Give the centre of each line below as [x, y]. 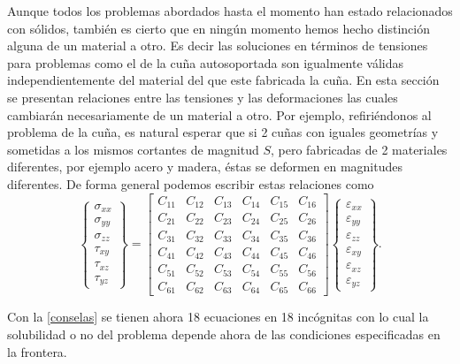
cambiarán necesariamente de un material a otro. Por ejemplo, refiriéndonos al [219, 114]
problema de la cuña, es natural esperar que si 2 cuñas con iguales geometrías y [223, 132]
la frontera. [37, 351]
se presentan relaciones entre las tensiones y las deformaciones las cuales [203, 97]
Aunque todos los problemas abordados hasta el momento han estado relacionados [230, 11]
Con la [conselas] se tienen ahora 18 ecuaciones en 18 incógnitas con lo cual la [218, 317]
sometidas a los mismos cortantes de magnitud [133, 149]
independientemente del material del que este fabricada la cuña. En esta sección [223, 80]
